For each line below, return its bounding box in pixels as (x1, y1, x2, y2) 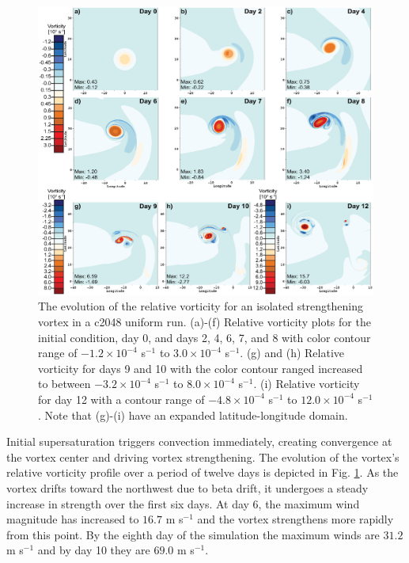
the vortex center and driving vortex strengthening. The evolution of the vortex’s (6, 448, 400, 465)
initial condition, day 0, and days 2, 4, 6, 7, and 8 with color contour (38, 329, 371, 345)
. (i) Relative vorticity (253, 375, 360, 392)
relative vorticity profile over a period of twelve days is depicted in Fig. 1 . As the (6, 464, 399, 481)
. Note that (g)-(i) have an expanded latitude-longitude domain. (38, 406, 348, 423)
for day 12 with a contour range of (38, 390, 205, 407)
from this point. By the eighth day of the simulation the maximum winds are (6, 526, 380, 542)
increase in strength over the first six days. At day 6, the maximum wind (6, 495, 360, 512)
